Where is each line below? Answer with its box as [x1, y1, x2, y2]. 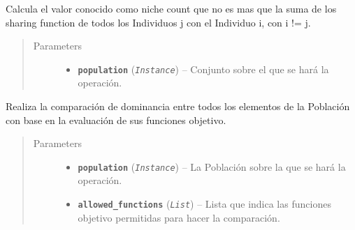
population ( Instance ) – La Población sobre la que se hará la [78, 159, 346, 174]
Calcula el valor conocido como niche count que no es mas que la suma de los [6, 1, 337, 15]
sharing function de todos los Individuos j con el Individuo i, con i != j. [6, 15, 311, 29]
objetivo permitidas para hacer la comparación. [78, 210, 280, 224]
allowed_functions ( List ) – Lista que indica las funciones [78, 197, 331, 211]
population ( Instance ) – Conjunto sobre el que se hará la [78, 61, 329, 76]
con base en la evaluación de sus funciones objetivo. [6, 112, 226, 127]
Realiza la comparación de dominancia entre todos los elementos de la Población [6, 99, 350, 114]
